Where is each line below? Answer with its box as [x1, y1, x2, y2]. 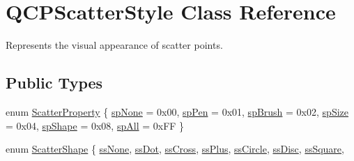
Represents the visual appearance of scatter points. [6, 38, 223, 52]
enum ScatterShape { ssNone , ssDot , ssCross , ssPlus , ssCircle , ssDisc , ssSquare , [6, 141, 344, 156]
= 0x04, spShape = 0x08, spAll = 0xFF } [6, 118, 185, 132]
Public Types [6, 72, 103, 93]
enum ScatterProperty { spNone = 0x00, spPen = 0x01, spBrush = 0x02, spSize [6, 104, 348, 118]
